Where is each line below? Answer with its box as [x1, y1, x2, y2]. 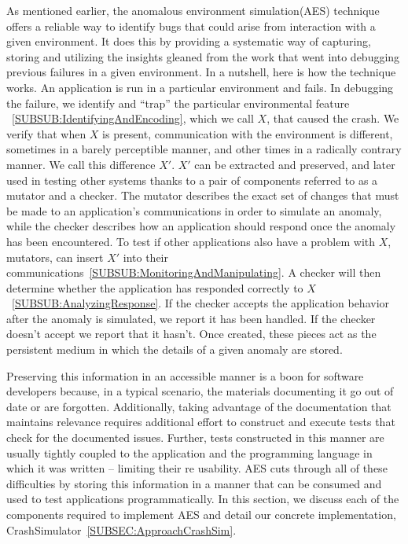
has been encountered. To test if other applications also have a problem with [6, 233, 376, 249]
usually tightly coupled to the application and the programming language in [6, 444, 373, 461]
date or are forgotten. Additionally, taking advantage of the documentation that [6, 398, 391, 414]
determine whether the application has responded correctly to [6, 279, 303, 296]
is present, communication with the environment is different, [102, 125, 393, 142]
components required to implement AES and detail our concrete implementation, [6, 506, 396, 522]
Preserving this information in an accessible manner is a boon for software [6, 367, 364, 384]
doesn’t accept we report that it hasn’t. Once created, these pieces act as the [6, 325, 377, 342]
